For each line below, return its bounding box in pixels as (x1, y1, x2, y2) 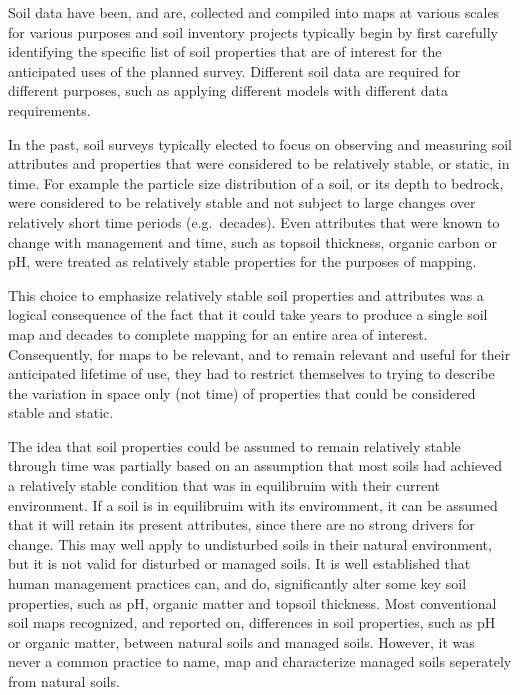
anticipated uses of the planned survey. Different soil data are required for (8, 60, 461, 81)
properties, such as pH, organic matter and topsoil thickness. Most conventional (8, 592, 497, 613)
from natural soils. (8, 671, 120, 691)
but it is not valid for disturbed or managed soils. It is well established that (8, 553, 471, 574)
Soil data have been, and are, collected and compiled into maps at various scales (8, 2, 500, 22)
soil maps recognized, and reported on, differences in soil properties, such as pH (8, 612, 496, 633)
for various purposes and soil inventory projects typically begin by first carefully (8, 21, 499, 42)
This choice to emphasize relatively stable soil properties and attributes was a (8, 284, 484, 305)
